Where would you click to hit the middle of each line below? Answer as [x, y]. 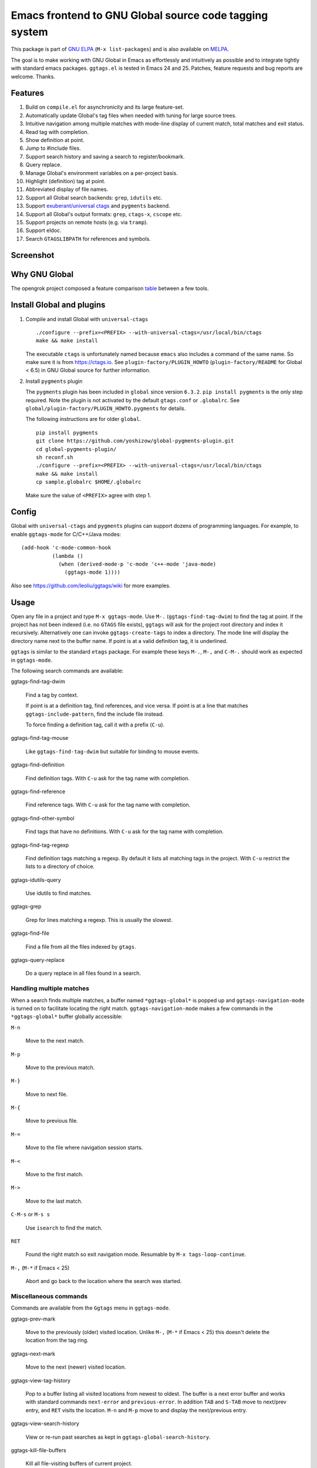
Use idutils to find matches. [59, 893]
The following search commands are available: [67, 671]
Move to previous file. [52, 1121]
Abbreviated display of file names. [67, 189]
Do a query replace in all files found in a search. [83, 973]
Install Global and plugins [58, 305]
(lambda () [68, 556]
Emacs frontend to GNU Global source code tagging [139, 15]
